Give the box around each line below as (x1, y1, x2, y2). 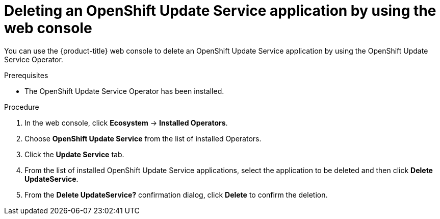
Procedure (4, 102, 39, 111)
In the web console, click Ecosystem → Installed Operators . (24, 118, 228, 127)
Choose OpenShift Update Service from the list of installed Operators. (24, 134, 262, 143)
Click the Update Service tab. (24, 150, 124, 159)
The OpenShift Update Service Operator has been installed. (24, 86, 224, 95)
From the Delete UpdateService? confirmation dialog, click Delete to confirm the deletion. (24, 190, 328, 199)
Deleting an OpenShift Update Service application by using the (4, 2, 436, 19)
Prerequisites (4, 70, 48, 80)
